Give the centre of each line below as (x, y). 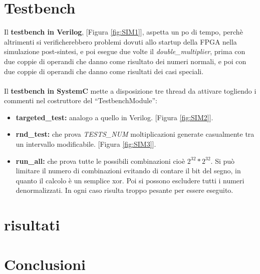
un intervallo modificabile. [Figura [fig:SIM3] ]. (86, 144)
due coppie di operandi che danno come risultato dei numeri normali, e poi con (125, 61)
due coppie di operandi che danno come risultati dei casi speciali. (104, 71)
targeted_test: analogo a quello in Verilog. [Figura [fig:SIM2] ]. (114, 117)
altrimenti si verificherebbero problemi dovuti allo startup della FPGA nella (120, 41)
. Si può (223, 161)
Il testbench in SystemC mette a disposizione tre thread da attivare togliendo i (130, 90)
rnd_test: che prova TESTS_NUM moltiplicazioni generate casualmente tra (135, 134)
